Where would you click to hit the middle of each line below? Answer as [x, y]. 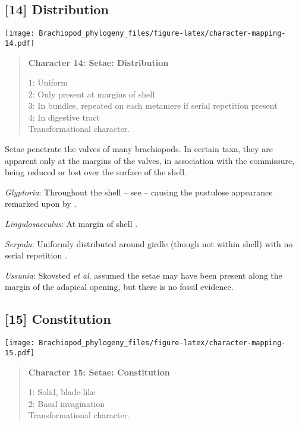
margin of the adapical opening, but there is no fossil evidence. [119, 287]
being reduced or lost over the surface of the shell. [96, 172]
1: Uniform [48, 82]
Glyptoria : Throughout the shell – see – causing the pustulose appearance [139, 192]
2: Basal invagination [67, 403]
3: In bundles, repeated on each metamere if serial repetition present [153, 105]
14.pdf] [20, 43]
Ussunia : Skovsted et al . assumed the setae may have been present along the [144, 275]
